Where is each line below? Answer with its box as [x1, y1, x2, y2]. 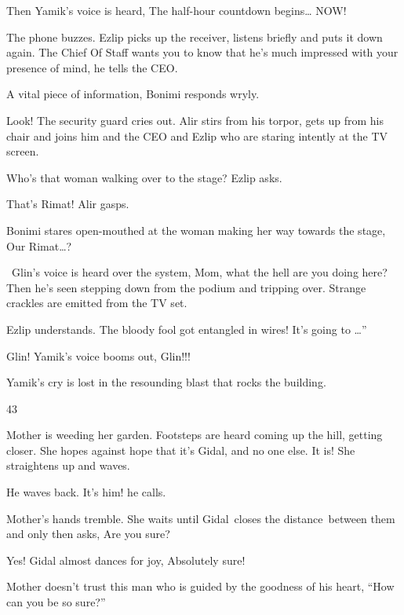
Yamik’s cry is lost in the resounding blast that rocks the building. [6, 374, 326, 390]
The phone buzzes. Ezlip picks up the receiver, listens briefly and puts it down [6, 28, 383, 45]
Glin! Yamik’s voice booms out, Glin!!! [6, 347, 191, 364]
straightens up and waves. [6, 457, 130, 474]
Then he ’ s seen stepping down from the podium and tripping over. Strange [6, 279, 366, 295]
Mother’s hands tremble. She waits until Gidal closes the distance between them [6, 510, 395, 526]
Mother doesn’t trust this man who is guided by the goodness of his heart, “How [6, 578, 395, 595]
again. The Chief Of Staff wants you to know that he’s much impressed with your [6, 44, 399, 60]
